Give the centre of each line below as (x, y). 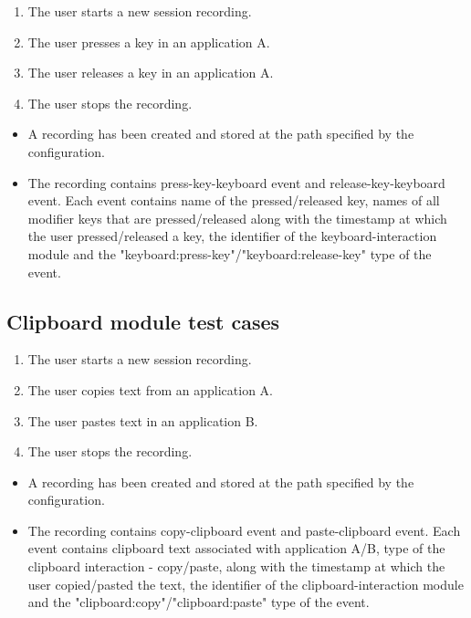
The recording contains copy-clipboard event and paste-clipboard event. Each (244, 530)
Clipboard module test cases (143, 321)
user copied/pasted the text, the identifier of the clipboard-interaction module (246, 584)
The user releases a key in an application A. (151, 73)
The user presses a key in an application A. (149, 42)
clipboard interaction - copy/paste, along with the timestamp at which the (236, 566)
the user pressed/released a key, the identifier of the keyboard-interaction (232, 236)
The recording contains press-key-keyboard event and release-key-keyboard (236, 182)
